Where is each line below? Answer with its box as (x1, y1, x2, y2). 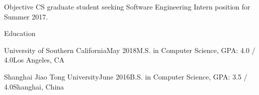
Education (4, 28, 36, 38)
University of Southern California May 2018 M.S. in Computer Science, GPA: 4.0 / (4, 44, 255, 55)
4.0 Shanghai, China (4, 81, 64, 91)
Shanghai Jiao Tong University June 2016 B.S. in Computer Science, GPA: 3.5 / (4, 71, 247, 81)
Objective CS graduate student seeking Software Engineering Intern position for (4, 1, 250, 11)
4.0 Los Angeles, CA (4, 54, 65, 65)
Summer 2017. (4, 11, 48, 21)
